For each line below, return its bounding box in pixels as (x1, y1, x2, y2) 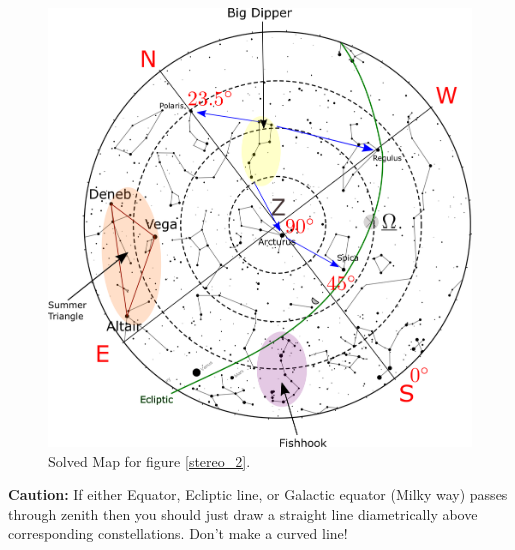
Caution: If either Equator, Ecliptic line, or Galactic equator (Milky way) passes (8, 484, 508, 505)
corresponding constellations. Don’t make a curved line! (8, 523, 348, 544)
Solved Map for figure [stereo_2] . (48, 450, 251, 471)
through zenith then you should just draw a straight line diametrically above (8, 503, 478, 524)
